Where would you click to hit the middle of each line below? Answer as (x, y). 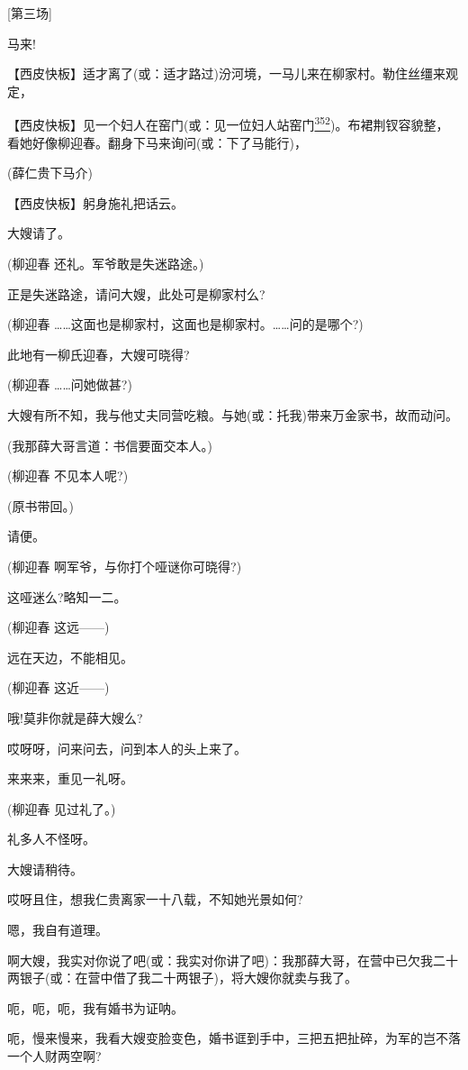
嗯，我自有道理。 (58, 930)
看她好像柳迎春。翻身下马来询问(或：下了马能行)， (157, 142)
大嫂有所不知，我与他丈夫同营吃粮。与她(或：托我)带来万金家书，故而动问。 (233, 414)
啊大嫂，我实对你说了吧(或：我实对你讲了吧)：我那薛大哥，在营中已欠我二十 (233, 960)
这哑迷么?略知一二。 (67, 596)
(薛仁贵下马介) (50, 173)
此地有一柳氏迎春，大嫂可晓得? (99, 354)
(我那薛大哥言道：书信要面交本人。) (110, 445)
